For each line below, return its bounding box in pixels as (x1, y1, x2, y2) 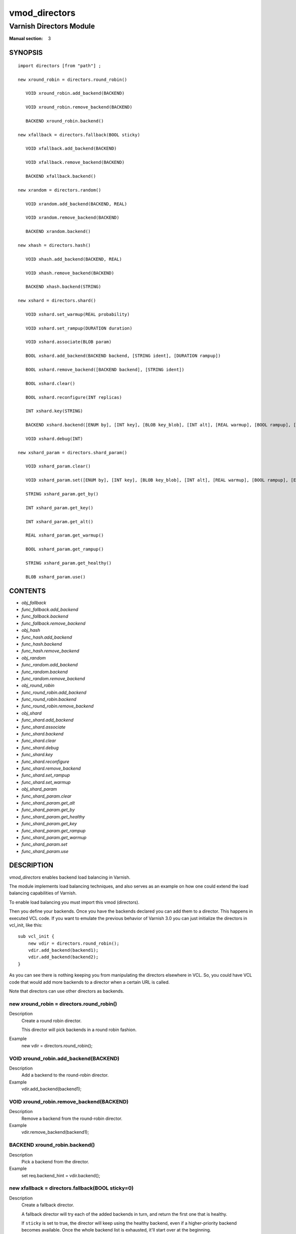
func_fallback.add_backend (21, 607, 78, 612)
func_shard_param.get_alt (21, 800, 75, 806)
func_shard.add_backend (21, 717, 74, 723)
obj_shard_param (21, 786, 57, 792)
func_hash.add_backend (21, 634, 73, 640)
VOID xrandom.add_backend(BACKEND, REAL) (25, 201, 128, 207)
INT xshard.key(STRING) (25, 408, 83, 414)
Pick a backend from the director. (21, 1158, 89, 1164)
